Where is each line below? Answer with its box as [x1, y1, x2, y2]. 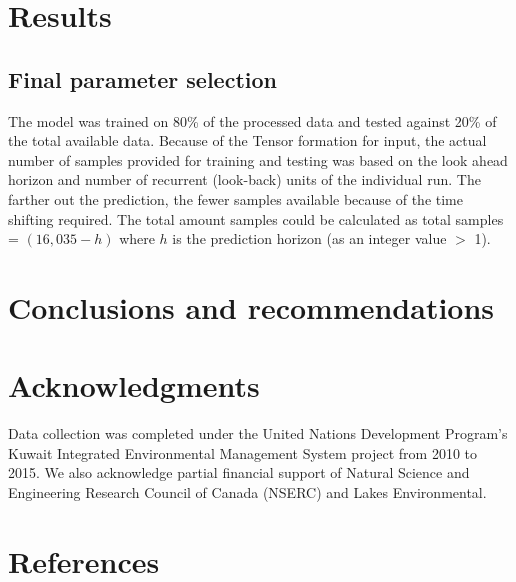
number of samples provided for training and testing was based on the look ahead [8, 149, 508, 170]
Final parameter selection [8, 63, 277, 94]
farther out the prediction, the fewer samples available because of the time [8, 188, 463, 209]
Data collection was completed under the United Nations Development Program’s [8, 423, 508, 444]
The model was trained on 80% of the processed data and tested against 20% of [8, 110, 497, 131]
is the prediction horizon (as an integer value [172, 228, 447, 249]
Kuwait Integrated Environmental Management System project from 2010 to [8, 442, 478, 463]
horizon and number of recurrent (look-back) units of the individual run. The [8, 169, 481, 190]
